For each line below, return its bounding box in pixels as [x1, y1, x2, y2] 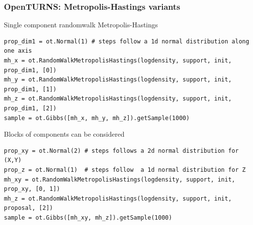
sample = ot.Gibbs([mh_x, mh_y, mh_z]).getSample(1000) [4, 114, 190, 122]
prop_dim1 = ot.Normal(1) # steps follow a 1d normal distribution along [4, 38, 250, 45]
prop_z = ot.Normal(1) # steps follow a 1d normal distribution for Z [4, 166, 246, 173]
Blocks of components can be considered [4, 129, 125, 139]
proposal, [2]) [4, 205, 53, 212]
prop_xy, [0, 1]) [4, 185, 60, 193]
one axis [4, 47, 32, 55]
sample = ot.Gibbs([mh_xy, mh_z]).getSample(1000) [4, 214, 172, 221]
